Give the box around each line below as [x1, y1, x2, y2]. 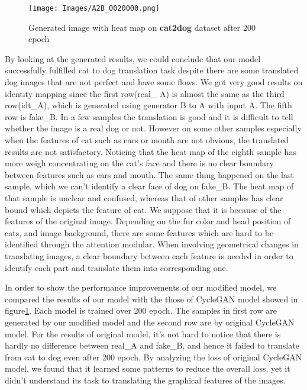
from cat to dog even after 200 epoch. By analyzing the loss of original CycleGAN [5, 350, 302, 363]
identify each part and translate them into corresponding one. [5, 261, 228, 273]
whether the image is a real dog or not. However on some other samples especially [5, 122, 302, 134]
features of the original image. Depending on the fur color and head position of [5, 215, 291, 227]
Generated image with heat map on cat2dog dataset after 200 [28, 21, 256, 33]
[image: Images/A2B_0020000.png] [28, 4, 160, 12]
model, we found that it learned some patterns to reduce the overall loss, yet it [5, 362, 290, 375]
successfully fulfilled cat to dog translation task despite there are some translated [5, 64, 299, 76]
